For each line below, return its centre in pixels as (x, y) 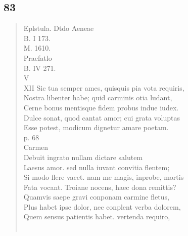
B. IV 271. (40, 68)
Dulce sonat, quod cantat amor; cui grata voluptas (102, 117)
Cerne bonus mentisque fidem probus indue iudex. (101, 107)
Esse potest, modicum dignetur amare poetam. (96, 127)
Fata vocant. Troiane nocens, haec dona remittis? (100, 187)
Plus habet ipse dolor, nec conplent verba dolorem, (102, 206)
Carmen (36, 147)
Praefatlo (38, 57)
